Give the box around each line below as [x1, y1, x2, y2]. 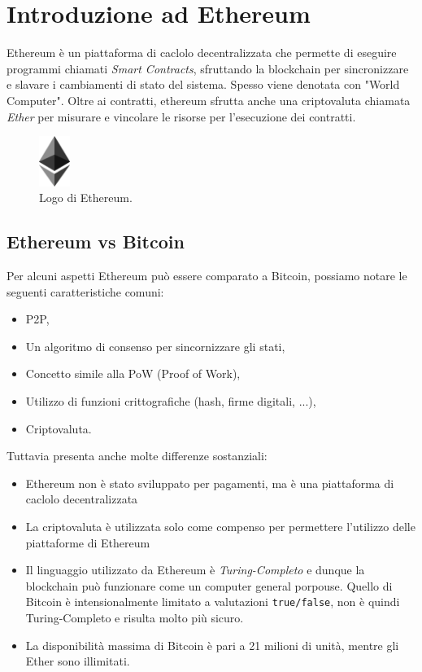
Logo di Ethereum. [39, 189, 133, 206]
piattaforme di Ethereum [25, 534, 150, 551]
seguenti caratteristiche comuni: [7, 283, 164, 300]
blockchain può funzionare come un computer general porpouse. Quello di [25, 577, 393, 594]
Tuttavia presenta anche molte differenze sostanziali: [7, 447, 268, 464]
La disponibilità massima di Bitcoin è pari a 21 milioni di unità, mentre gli [25, 636, 399, 653]
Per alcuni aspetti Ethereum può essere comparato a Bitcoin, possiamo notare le [7, 267, 407, 284]
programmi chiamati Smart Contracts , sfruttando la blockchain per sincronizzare [7, 59, 409, 77]
